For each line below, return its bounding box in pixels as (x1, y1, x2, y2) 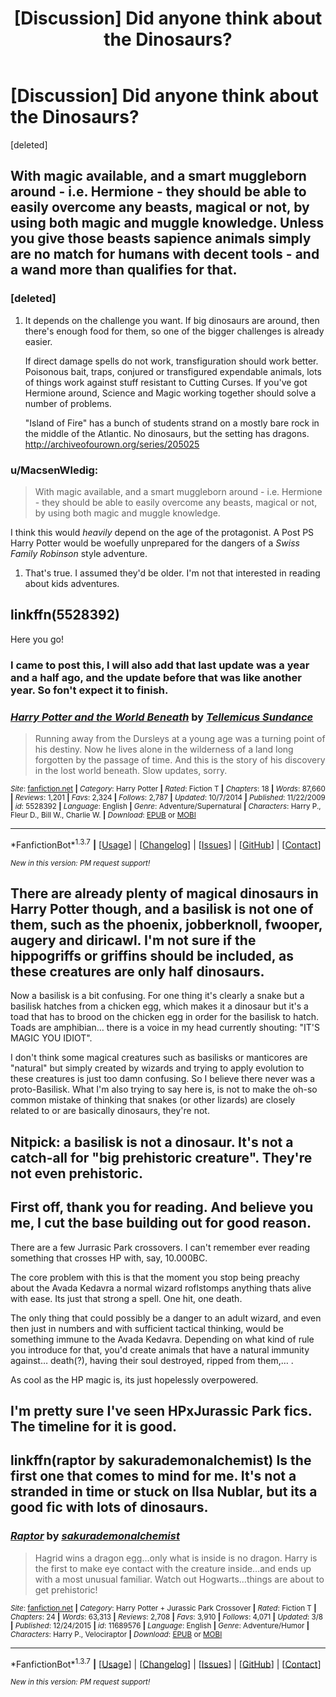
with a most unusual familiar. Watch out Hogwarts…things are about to (34, 1573, 325, 1585)
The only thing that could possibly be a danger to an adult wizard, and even (10, 1312, 322, 1324)
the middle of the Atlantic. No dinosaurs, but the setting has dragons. (24, 427, 310, 439)
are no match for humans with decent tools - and (10, 246, 320, 263)
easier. (24, 335, 53, 347)
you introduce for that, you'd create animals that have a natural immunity (10, 1343, 310, 1356)
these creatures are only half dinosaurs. (10, 963, 265, 980)
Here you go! (10, 633, 64, 645)
